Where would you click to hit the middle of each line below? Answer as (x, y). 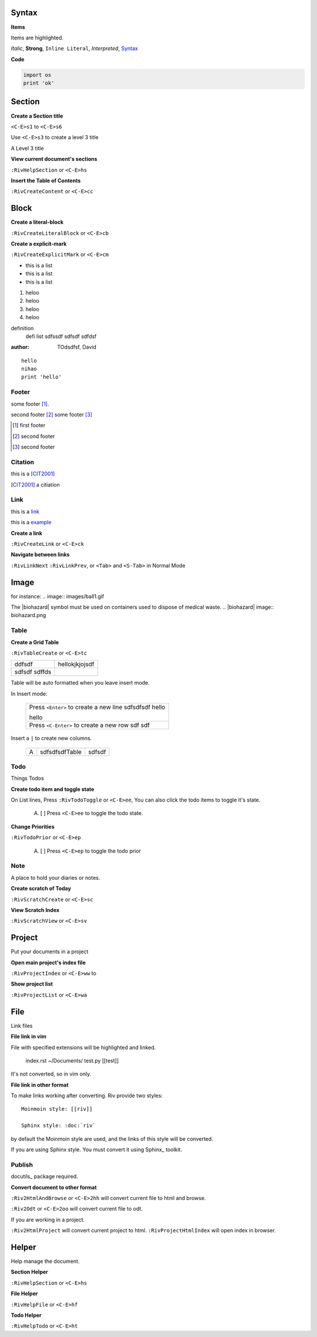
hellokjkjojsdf (76, 664)
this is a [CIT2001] (33, 474)
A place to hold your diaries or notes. (55, 877)
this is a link (25, 511)
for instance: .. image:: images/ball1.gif (58, 596)
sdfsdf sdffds (33, 672)
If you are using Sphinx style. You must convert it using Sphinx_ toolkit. (96, 1150)
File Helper (24, 1294)
